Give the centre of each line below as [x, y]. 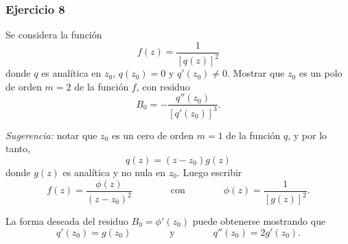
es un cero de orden [153, 135]
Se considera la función [54, 35]
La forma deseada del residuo [67, 221]
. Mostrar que [256, 73]
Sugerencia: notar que [51, 135]
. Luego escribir [209, 172]
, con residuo [163, 86]
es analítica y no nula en [114, 172]
